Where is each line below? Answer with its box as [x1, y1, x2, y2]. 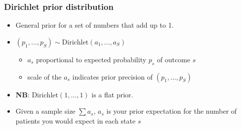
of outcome [157, 54, 191, 64]
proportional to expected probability [36, 54, 147, 64]
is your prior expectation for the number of [106, 106, 237, 116]
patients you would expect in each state [15, 115, 136, 126]
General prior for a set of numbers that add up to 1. [15, 20, 174, 30]
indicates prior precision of [72, 71, 153, 82]
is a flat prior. [91, 89, 133, 99]
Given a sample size [15, 106, 76, 116]
